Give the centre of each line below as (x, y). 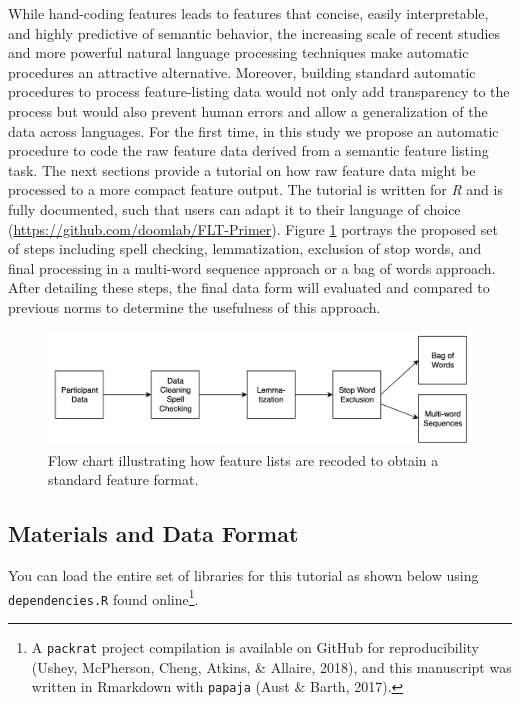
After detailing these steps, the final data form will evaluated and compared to (249, 287)
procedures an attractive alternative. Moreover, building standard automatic (242, 71)
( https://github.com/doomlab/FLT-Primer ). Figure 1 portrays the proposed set (253, 228)
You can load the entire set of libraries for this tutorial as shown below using (243, 575)
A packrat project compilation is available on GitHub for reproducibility (255, 647)
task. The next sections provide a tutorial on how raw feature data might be (242, 169)
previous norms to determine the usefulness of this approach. (194, 306)
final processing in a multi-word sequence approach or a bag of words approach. (252, 267)
